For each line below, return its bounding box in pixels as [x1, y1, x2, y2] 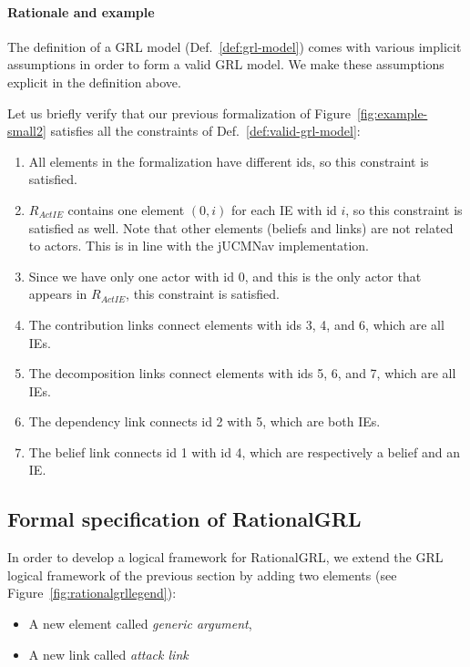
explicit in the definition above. [7, 72, 181, 91]
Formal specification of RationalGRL [7, 505, 362, 533]
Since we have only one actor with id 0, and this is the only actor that [28, 266, 422, 285]
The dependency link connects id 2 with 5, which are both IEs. [28, 412, 381, 431]
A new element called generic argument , [28, 614, 252, 633]
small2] [7, 121, 46, 140]
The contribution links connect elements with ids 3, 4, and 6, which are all [28, 314, 444, 333]
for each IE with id [231, 200, 337, 219]
